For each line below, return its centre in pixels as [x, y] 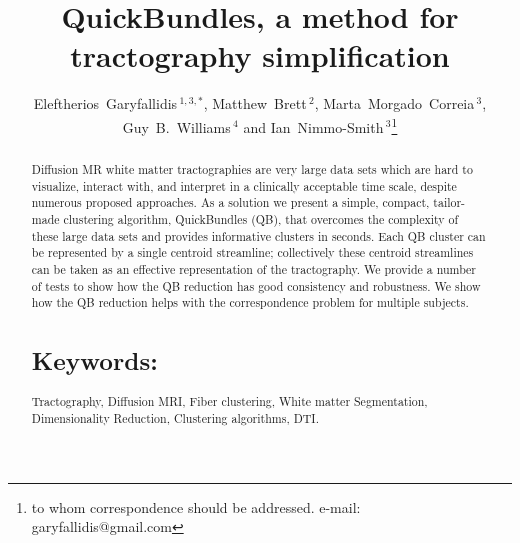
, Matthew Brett [255, 103]
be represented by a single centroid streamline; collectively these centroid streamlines [252, 252]
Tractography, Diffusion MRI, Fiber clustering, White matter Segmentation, [229, 401]
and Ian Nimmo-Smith [313, 126]
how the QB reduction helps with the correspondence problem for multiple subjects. [250, 302]
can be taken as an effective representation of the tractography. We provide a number [254, 268]
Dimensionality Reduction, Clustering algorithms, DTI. [175, 418]
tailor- [449, 202]
